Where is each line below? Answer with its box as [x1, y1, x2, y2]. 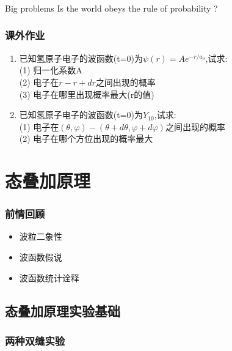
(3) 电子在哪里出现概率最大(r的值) [19, 87, 154, 100]
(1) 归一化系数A [19, 64, 82, 76]
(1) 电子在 [19, 120, 59, 133]
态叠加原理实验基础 [5, 301, 120, 320]
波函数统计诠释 [19, 271, 79, 284]
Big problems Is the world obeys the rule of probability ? [5, 1, 218, 14]
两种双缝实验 [5, 333, 65, 348]
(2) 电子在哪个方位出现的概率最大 [19, 132, 153, 145]
